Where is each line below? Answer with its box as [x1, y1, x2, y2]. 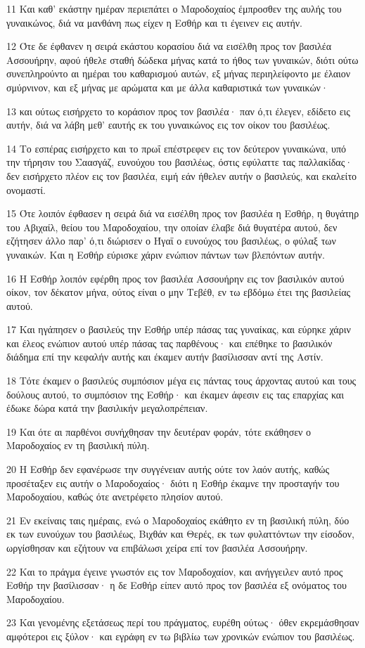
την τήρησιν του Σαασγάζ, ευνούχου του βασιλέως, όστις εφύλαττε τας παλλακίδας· [6, 155, 353, 169]
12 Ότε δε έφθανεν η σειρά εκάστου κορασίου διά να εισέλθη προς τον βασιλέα [6, 39, 331, 53]
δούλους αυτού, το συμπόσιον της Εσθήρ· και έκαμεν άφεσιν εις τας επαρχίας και [6, 387, 344, 401]
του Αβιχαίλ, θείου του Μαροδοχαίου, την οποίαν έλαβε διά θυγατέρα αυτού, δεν [6, 219, 338, 234]
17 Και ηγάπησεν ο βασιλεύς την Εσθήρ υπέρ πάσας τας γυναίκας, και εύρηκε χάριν [6, 322, 351, 337]
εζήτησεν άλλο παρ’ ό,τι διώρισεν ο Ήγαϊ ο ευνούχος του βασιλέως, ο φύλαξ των [6, 233, 336, 248]
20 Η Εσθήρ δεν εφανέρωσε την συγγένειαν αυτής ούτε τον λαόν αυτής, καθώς [6, 462, 330, 477]
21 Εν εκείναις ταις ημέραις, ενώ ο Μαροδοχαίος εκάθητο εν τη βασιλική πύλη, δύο [6, 512, 350, 527]
